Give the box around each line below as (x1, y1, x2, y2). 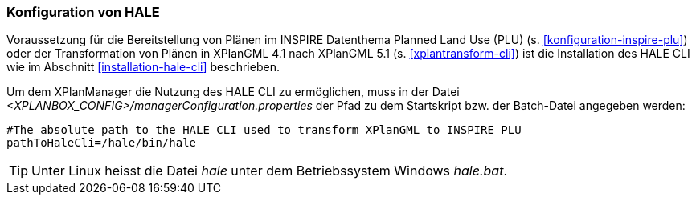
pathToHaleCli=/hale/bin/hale (6, 136, 197, 150)
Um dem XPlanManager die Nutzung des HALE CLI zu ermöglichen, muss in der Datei (6, 85, 460, 99)
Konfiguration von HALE (6, 4, 160, 20)
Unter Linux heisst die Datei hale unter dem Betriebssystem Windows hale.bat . (31, 163, 507, 179)
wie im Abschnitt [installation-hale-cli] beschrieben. (6, 60, 280, 74)
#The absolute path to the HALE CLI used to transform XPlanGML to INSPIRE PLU (6, 123, 522, 137)
